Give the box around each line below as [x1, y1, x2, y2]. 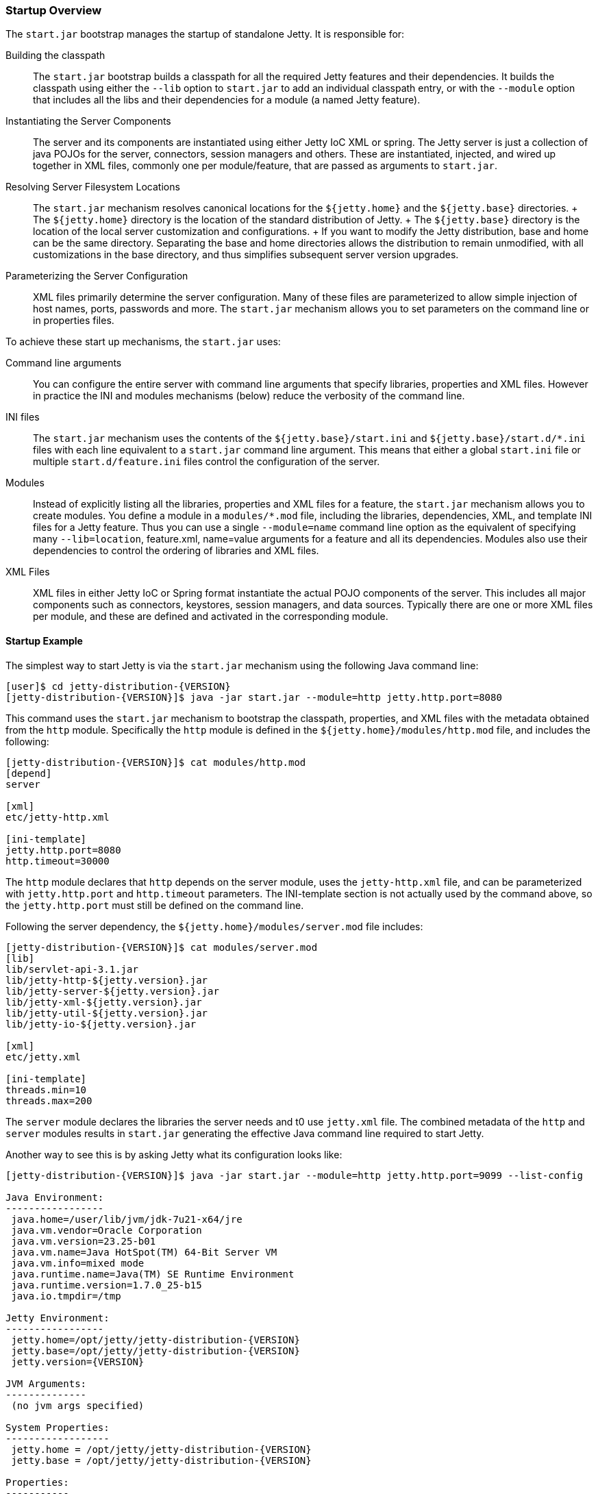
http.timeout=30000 [5, 855, 110, 867]
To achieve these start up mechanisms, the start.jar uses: [5, 336, 281, 348]
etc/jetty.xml [5, 1051, 81, 1062]
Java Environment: [5, 1191, 104, 1203]
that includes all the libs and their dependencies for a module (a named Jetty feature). [33, 94, 421, 106]
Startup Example [5, 634, 83, 647]
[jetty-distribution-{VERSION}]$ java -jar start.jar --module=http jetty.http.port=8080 [5, 691, 502, 703]
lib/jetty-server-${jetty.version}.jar [5, 985, 219, 997]
